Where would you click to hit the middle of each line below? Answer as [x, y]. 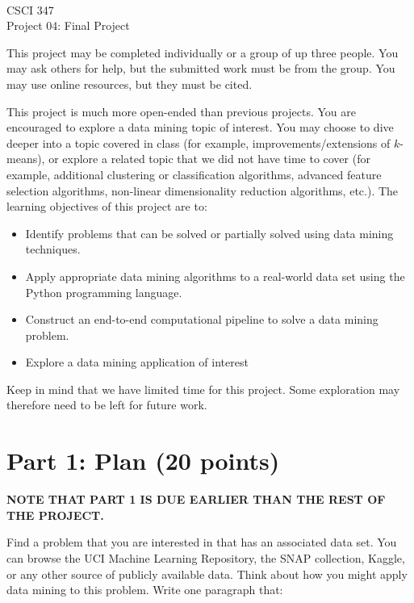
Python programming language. [104, 292]
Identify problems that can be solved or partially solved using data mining [209, 233]
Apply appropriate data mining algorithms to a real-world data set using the [215, 276]
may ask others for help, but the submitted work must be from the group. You [201, 68]
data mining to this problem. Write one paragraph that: [145, 590]
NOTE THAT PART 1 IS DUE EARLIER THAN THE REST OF [196, 499]
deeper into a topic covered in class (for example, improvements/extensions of [199, 142]
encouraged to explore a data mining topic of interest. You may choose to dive [200, 127]
